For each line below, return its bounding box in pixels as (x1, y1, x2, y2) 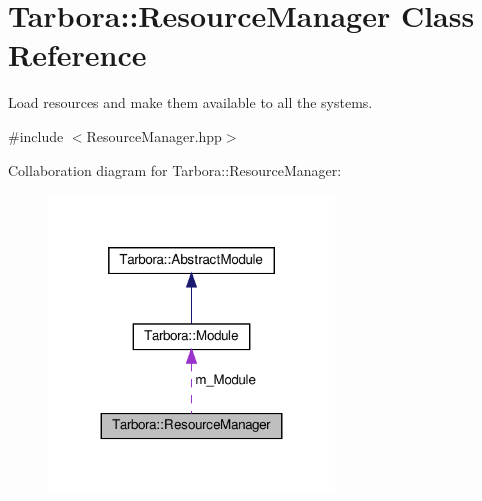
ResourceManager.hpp (86, 125, 222, 146)
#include (8, 125, 64, 146)
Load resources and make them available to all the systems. (8, 92, 373, 113)
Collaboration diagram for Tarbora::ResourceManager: (8, 159, 342, 180)
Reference (8, 34, 147, 75)
